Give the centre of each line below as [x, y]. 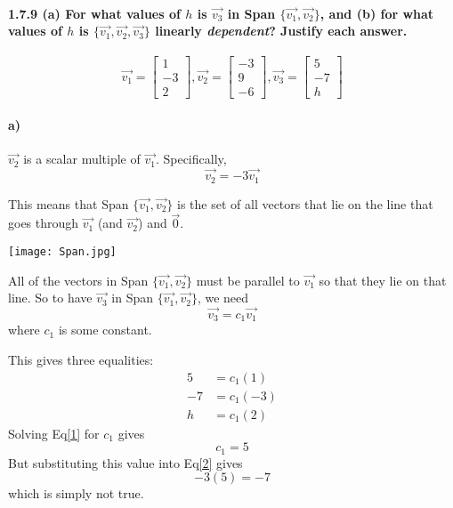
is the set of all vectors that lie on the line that [305, 203]
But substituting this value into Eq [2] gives [125, 462]
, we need [223, 298]
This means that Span [69, 203]
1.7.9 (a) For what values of [94, 13]
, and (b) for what [377, 13]
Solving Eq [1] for [54, 433]
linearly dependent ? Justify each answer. [281, 31]
